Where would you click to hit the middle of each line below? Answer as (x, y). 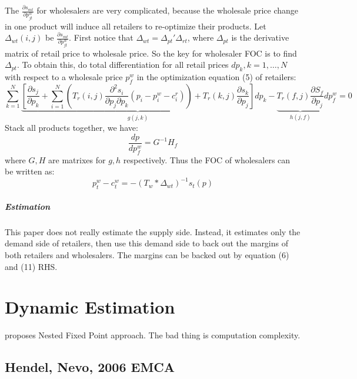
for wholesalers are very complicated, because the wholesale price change (168, 10)
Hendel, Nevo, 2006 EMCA (90, 367)
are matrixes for (77, 159)
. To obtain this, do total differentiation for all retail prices (123, 65)
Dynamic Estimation (90, 307)
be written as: (30, 171)
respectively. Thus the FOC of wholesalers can (207, 159)
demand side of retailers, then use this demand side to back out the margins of (147, 243)
